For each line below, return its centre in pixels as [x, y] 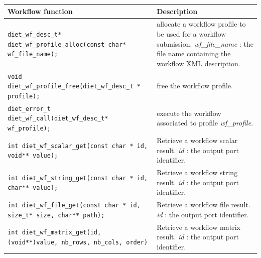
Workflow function [40, 11]
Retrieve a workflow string [197, 172]
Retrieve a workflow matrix [199, 227]
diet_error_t [29, 109]
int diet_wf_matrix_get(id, [54, 233]
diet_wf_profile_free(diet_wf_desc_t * [74, 87]
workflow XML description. [199, 63]
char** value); [33, 188]
